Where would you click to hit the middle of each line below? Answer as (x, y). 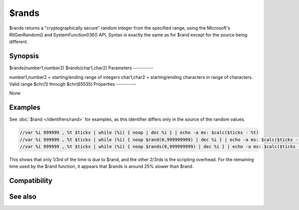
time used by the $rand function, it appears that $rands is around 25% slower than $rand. (101, 167)
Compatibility (31, 181)
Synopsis (24, 56)
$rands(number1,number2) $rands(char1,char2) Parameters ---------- (81, 68)
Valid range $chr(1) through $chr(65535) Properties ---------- (73, 84)
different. (19, 42)
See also (23, 197)
